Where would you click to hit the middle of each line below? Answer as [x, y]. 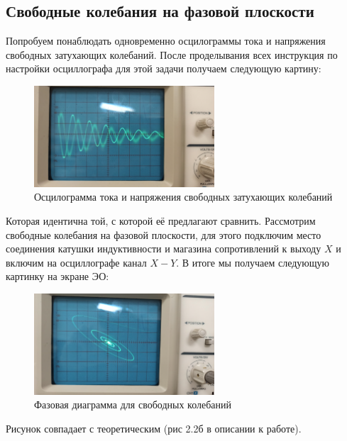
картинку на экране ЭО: [57, 276]
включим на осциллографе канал [76, 262]
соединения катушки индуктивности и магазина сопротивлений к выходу [164, 249]
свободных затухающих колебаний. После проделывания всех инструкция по [172, 54]
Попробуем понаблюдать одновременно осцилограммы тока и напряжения [166, 41]
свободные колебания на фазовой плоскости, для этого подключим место [164, 234]
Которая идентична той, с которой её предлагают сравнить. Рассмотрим [161, 221]
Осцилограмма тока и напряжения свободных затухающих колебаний [183, 197]
